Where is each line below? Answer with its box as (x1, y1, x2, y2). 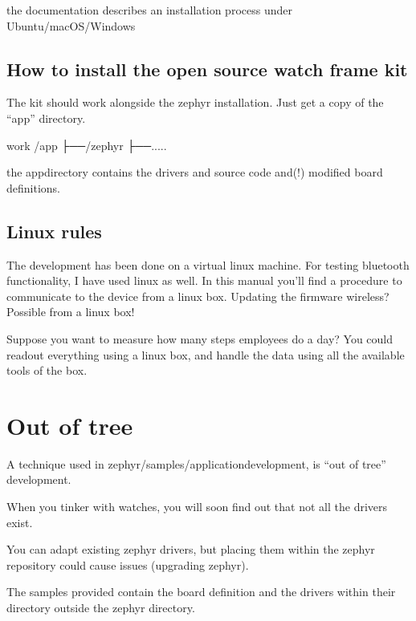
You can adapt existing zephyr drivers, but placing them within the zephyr (6, 541, 375, 558)
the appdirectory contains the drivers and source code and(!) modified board (6, 164, 383, 181)
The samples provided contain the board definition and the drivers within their (6, 583, 396, 600)
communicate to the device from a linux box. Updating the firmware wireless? (6, 287, 389, 304)
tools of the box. (6, 362, 88, 379)
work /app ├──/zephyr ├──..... (6, 136, 167, 153)
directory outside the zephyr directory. (6, 599, 195, 615)
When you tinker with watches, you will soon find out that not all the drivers (6, 498, 388, 515)
